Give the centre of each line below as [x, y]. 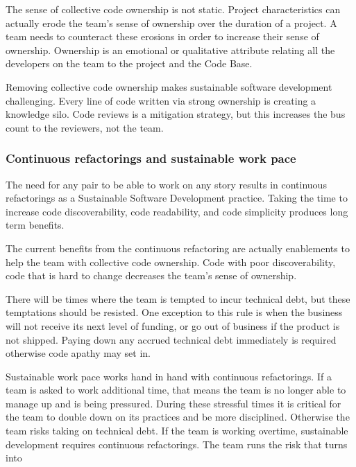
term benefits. [35, 225]
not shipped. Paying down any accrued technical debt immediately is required [171, 339]
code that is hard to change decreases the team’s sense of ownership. [151, 275]
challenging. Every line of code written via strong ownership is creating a [161, 100]
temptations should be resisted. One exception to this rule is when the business [174, 312]
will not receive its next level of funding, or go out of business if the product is [173, 325]
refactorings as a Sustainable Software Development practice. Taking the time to [177, 198]
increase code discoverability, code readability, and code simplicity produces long [177, 211]
